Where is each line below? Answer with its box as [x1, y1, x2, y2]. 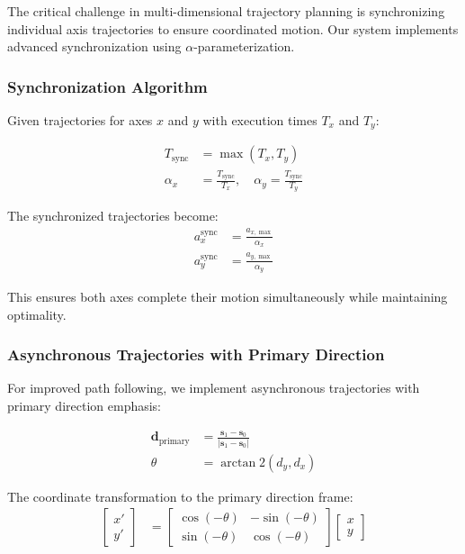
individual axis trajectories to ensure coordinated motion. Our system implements [7, 19, 459, 38]
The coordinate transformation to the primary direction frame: [7, 486, 353, 505]
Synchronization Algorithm [7, 75, 208, 97]
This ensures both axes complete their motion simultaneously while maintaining [7, 287, 448, 306]
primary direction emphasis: [7, 396, 162, 415]
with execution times [202, 111, 317, 129]
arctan [220, 456, 256, 469]
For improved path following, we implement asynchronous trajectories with [7, 378, 420, 397]
